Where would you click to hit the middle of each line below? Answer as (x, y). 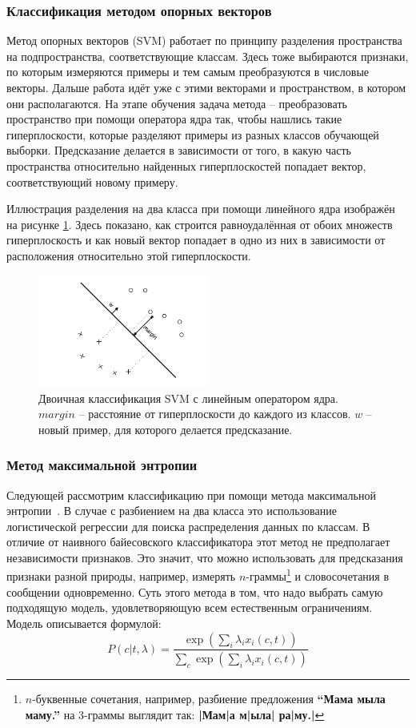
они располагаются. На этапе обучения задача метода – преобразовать (177, 103)
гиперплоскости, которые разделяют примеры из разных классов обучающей (193, 134)
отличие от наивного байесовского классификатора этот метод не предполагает (198, 542)
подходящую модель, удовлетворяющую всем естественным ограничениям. (190, 607)
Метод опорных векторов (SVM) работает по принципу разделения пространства (204, 40)
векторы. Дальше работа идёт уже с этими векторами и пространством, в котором (206, 87)
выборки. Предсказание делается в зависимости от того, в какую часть (179, 150)
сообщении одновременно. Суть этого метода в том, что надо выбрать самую (195, 591)
